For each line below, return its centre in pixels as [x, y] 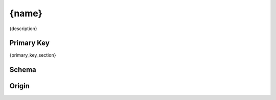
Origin [20, 86]
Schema [23, 70]
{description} [23, 29]
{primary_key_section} [33, 55]
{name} [26, 13]
